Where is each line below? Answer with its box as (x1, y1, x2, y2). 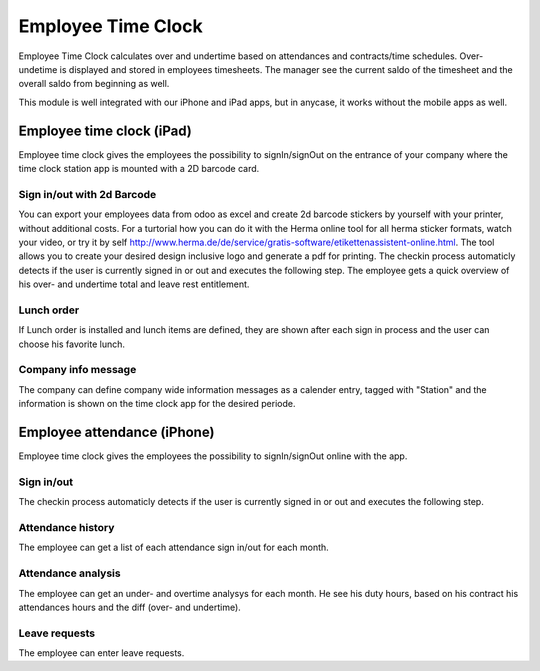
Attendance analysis (18, 566, 121, 580)
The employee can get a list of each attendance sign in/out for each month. (18, 541, 329, 554)
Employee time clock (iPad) (18, 122, 192, 139)
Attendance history (18, 520, 115, 534)
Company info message (18, 363, 137, 377)
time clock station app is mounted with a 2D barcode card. (18, 163, 260, 175)
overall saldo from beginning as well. (18, 78, 170, 90)
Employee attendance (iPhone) (18, 423, 215, 440)
